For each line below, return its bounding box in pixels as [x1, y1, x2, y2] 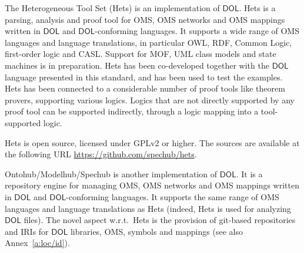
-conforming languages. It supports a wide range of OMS [95, 25, 299, 37]
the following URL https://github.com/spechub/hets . [5, 148, 197, 160]
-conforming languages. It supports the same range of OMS [66, 190, 279, 203]
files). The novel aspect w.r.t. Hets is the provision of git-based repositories [24, 214, 296, 226]
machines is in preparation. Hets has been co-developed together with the [5, 59, 269, 71]
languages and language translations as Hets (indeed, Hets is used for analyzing [5, 202, 291, 214]
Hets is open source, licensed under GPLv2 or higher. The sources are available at [5, 136, 300, 149]
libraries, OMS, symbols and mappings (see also [70, 225, 243, 237]
